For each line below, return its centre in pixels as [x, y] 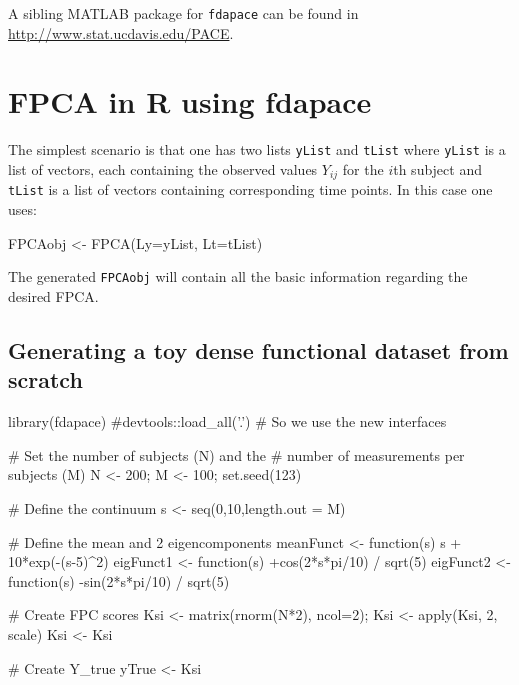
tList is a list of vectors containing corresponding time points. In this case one [250, 189]
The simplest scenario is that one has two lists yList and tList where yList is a [257, 149]
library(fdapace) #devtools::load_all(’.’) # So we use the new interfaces [227, 421]
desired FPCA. [53, 295]
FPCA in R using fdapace [190, 101]
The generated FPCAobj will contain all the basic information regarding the [238, 276]
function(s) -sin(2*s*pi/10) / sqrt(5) [119, 580]
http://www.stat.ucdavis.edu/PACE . [121, 32]
